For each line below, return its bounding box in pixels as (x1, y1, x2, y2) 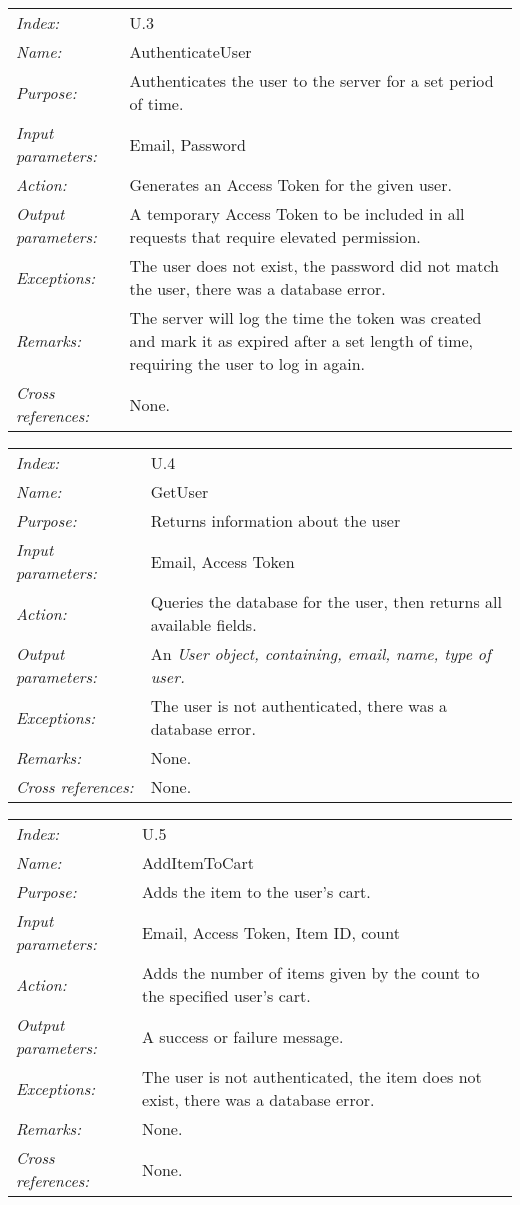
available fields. (150, 613, 257, 636)
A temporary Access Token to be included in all (129, 202, 465, 225)
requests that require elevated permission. (129, 225, 421, 248)
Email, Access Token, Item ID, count (141, 920, 400, 944)
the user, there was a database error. (129, 277, 386, 300)
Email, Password (129, 132, 246, 156)
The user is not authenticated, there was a (150, 694, 448, 717)
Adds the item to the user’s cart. (141, 880, 371, 903)
